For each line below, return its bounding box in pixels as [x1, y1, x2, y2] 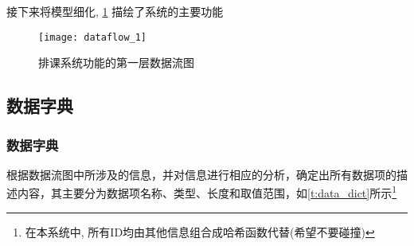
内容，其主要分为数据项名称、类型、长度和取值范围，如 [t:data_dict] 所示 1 [17, 182, 397, 201]
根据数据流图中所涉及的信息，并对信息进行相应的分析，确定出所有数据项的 [6, 166, 396, 182]
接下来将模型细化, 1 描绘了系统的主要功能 [6, 3, 224, 19]
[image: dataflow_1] [38, 31, 147, 43]
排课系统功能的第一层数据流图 [38, 54, 194, 71]
